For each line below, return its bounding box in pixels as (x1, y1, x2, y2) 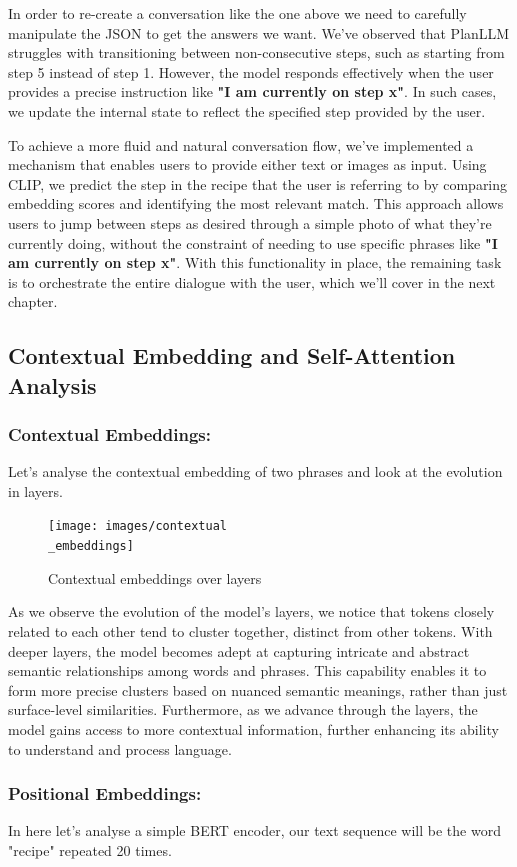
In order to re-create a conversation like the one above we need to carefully (8, 3, 467, 23)
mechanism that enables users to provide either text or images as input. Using (8, 154, 487, 175)
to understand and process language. (8, 738, 232, 759)
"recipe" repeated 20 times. (8, 839, 172, 860)
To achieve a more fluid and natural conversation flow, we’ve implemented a (8, 134, 474, 155)
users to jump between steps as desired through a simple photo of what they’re (8, 212, 492, 233)
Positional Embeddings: (8, 781, 202, 806)
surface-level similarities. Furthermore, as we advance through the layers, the (8, 699, 478, 720)
